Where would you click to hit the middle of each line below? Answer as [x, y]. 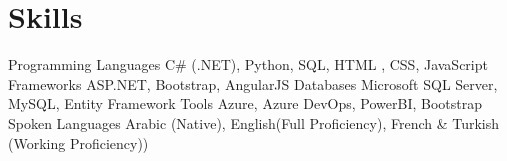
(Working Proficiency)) [78, 142]
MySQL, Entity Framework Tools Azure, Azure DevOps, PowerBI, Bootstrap [245, 103]
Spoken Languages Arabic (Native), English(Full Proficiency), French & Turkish [254, 122]
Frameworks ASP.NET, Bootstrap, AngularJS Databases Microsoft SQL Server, [253, 83]
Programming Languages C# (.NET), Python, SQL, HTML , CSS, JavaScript [248, 64]
